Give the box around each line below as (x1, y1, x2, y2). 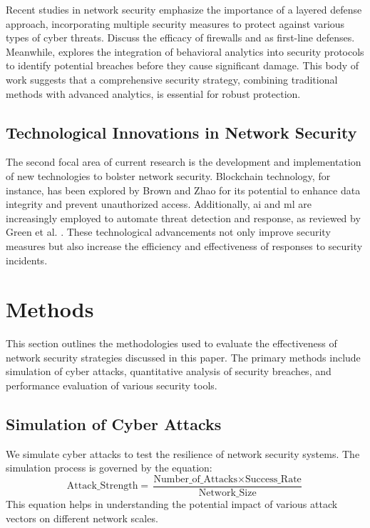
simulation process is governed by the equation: (6, 460, 212, 475)
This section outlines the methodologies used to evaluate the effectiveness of (6, 336, 337, 351)
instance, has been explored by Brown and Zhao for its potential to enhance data (6, 182, 361, 197)
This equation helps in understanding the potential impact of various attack (6, 497, 338, 512)
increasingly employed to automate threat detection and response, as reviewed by (6, 210, 361, 225)
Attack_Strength (66, 481, 138, 492)
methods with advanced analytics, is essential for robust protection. (6, 86, 301, 101)
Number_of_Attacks (153, 474, 238, 484)
